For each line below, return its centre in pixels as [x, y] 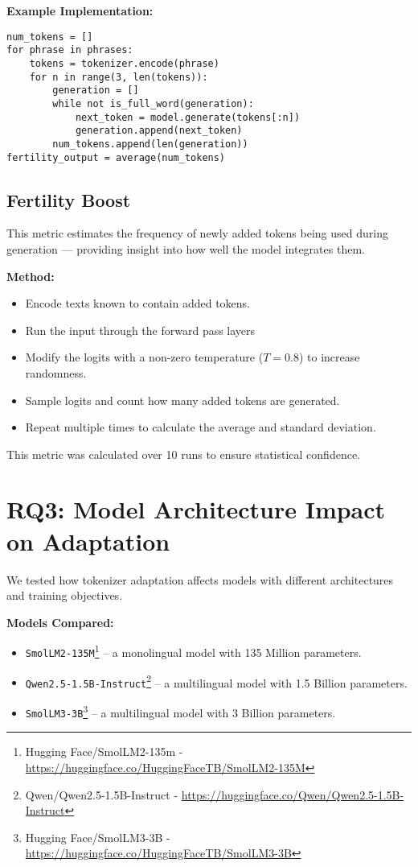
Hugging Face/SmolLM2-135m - [104, 751]
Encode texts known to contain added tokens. [137, 303]
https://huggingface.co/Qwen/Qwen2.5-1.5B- [293, 794]
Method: [31, 276]
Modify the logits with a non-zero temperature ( [144, 357]
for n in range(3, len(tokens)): [119, 77]
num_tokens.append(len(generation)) [150, 144]
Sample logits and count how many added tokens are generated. [182, 400]
